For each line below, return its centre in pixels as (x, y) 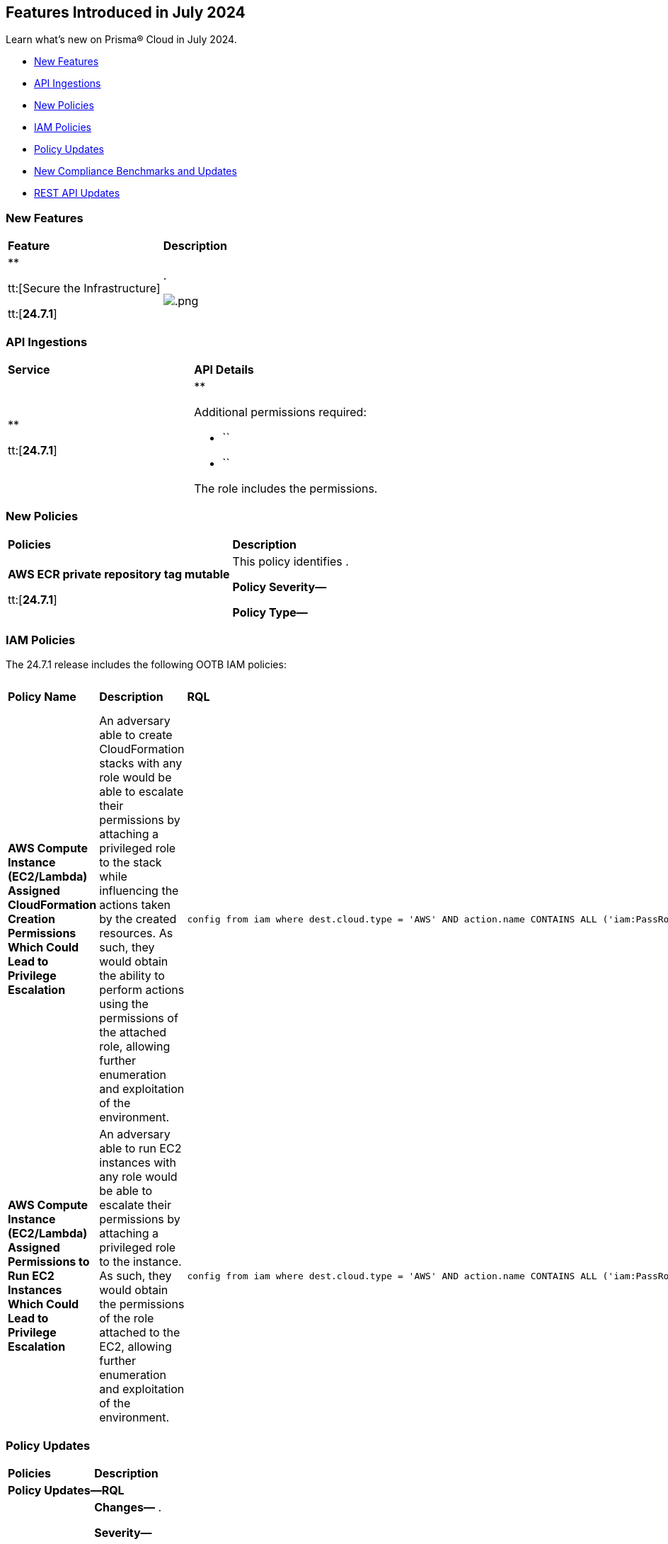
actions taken (135, 905)
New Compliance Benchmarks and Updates (136, 171)
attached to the (140, 1333)
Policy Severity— (280, 587)
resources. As (136, 933)
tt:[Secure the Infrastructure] (84, 288)
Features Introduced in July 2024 (126, 12)
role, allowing (135, 1047)
